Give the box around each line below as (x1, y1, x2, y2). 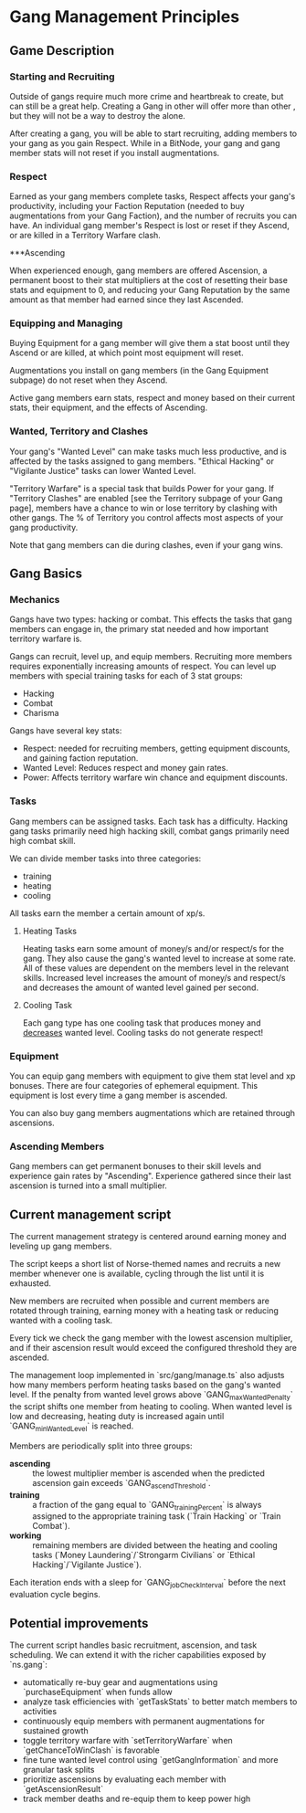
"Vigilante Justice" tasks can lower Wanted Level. (9, 465, 196, 476)
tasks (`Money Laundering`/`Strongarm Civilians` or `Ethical (32, 1550, 256, 1561)
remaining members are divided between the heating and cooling (32, 1540, 279, 1551)
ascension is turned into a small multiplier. (9, 1180, 167, 1191)
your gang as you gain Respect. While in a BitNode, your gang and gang (9, 137, 280, 148)
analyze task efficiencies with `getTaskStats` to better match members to (22, 1696, 298, 1707)
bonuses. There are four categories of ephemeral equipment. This (9, 1080, 259, 1091)
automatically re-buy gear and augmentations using (22, 1676, 218, 1687)
